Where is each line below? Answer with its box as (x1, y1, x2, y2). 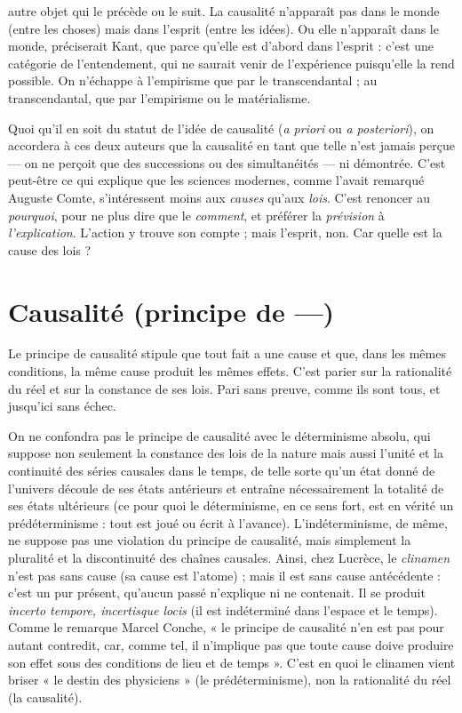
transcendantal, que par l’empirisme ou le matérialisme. (8, 88, 311, 107)
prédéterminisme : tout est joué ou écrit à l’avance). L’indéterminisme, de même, (8, 513, 448, 532)
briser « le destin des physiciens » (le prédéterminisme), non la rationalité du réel (8, 670, 451, 689)
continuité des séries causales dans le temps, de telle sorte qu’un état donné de (8, 461, 435, 479)
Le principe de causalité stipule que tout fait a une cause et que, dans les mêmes (8, 344, 446, 363)
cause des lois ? (8, 240, 92, 259)
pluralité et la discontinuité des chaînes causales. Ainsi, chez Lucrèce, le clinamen (8, 548, 450, 566)
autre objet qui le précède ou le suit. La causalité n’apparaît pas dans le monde (8, 2, 440, 20)
